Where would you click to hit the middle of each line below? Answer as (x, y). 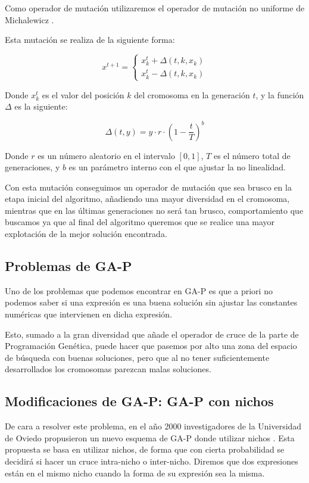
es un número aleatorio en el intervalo (106, 155)
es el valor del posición (83, 94)
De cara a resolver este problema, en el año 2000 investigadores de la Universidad (153, 426)
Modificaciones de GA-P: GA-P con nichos (139, 401)
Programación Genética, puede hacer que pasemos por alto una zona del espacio (151, 346)
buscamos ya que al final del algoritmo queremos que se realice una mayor (140, 222)
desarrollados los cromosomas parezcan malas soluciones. (108, 369)
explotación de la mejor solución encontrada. (86, 234)
